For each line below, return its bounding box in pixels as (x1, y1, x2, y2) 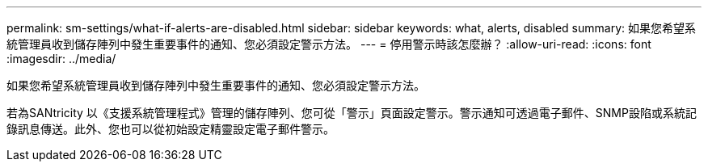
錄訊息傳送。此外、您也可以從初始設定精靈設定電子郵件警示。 (6, 122, 335, 136)
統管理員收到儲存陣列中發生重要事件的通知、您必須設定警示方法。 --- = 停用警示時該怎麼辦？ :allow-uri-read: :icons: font (6, 37, 651, 51)
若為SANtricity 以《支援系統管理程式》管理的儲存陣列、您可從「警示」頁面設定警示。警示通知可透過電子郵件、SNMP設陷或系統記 (6, 106, 697, 120)
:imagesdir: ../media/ (6, 52, 116, 65)
